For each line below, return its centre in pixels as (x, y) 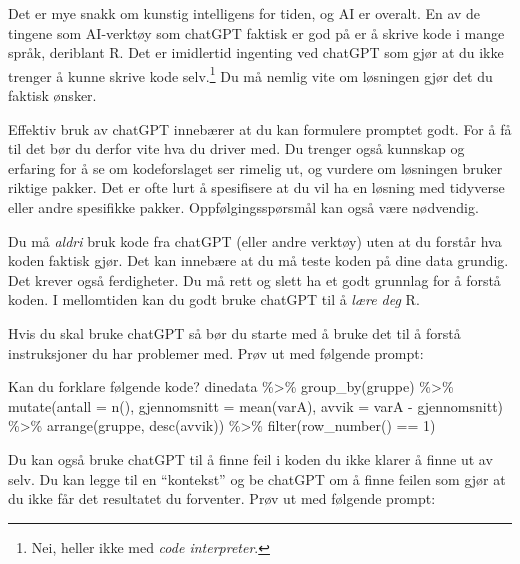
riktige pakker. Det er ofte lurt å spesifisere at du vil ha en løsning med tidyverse (256, 187)
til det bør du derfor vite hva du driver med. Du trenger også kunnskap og (236, 148)
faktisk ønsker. (52, 95)
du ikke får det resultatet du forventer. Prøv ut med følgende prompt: (222, 498)
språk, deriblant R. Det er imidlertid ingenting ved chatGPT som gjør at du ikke (256, 52)
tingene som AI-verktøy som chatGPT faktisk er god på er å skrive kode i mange (256, 32)
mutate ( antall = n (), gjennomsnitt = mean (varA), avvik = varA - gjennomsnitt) (256, 405)
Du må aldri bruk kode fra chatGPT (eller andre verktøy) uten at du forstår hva (255, 240)
